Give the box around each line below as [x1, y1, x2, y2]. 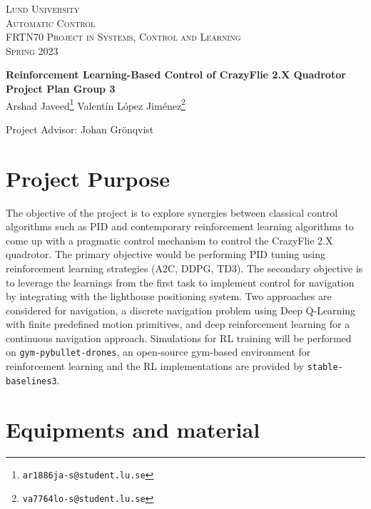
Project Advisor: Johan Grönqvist [6, 121, 154, 136]
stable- [307, 362, 343, 373]
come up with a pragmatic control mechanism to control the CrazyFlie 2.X [6, 232, 333, 247]
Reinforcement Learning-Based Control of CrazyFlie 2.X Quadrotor [6, 67, 346, 82]
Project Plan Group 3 [6, 81, 116, 96]
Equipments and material [6, 414, 260, 443]
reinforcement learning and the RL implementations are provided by [6, 359, 304, 374]
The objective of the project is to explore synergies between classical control [6, 205, 338, 220]
